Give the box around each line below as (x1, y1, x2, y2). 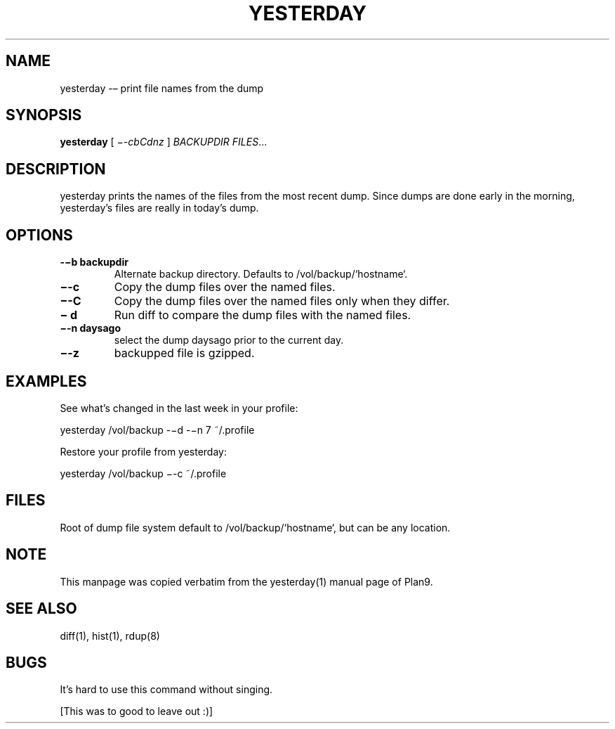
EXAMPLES (6, 372, 87, 390)
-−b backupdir (60, 256, 128, 269)
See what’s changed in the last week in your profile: (60, 401, 298, 414)
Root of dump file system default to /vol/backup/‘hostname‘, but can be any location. (60, 521, 451, 534)
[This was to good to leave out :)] (60, 705, 213, 718)
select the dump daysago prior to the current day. (114, 334, 344, 347)
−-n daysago (60, 322, 121, 335)
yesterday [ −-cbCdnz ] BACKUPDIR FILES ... (60, 136, 267, 148)
